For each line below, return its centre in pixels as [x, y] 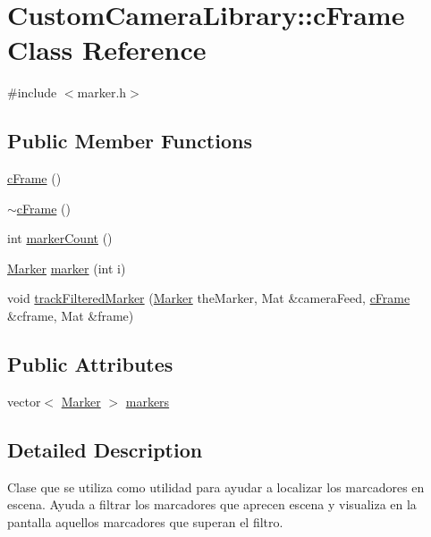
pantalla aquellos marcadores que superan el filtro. [145, 521]
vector [24, 401]
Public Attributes [90, 364]
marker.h [102, 92]
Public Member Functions [130, 141]
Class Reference [107, 50]
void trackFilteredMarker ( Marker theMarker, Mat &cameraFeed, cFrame [209, 298]
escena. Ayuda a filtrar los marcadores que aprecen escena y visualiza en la [212, 504]
